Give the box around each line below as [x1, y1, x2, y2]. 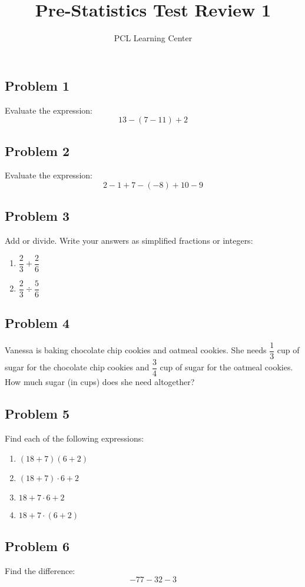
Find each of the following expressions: [5, 432, 144, 444]
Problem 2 [5, 141, 69, 160]
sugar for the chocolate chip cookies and [5, 361, 150, 373]
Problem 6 [5, 536, 69, 555]
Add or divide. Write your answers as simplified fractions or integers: [5, 234, 253, 247]
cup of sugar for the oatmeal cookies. [160, 361, 293, 373]
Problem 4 [5, 314, 69, 332]
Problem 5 [5, 404, 69, 423]
